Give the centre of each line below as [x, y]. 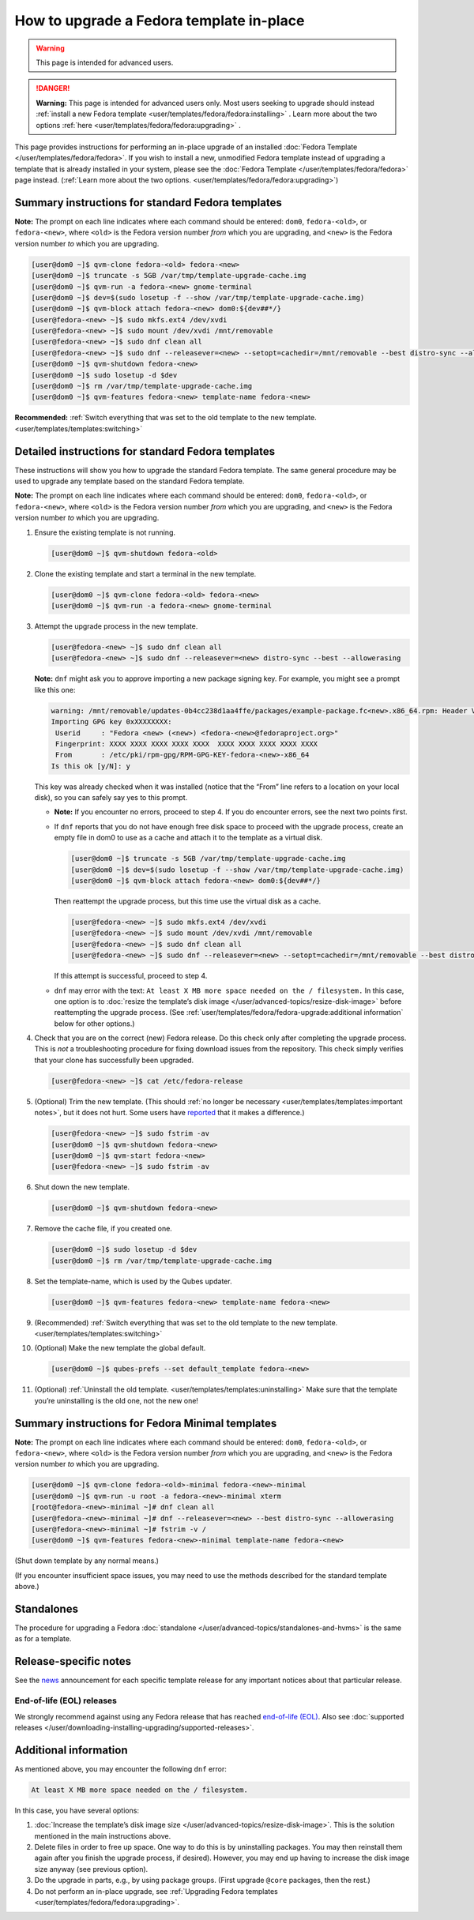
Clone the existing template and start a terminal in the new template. [145, 573]
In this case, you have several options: [77, 1810]
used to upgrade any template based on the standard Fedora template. [130, 481]
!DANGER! [53, 88]
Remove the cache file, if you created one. [103, 1229]
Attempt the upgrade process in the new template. [116, 626]
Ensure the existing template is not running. [105, 532]
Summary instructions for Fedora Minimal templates [146, 1423]
